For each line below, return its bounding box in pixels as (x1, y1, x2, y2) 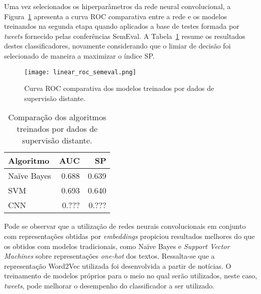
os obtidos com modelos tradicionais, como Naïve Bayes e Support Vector (4, 240, 230, 251)
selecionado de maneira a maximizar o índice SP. (4, 50, 155, 61)
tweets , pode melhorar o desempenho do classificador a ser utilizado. (4, 280, 215, 290)
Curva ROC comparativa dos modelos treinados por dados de (24, 83, 214, 93)
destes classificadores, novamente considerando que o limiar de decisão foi (4, 40, 231, 51)
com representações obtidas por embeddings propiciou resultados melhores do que (4, 231, 255, 241)
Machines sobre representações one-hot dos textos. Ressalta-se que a (4, 251, 215, 261)
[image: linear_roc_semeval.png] (24, 68, 136, 76)
